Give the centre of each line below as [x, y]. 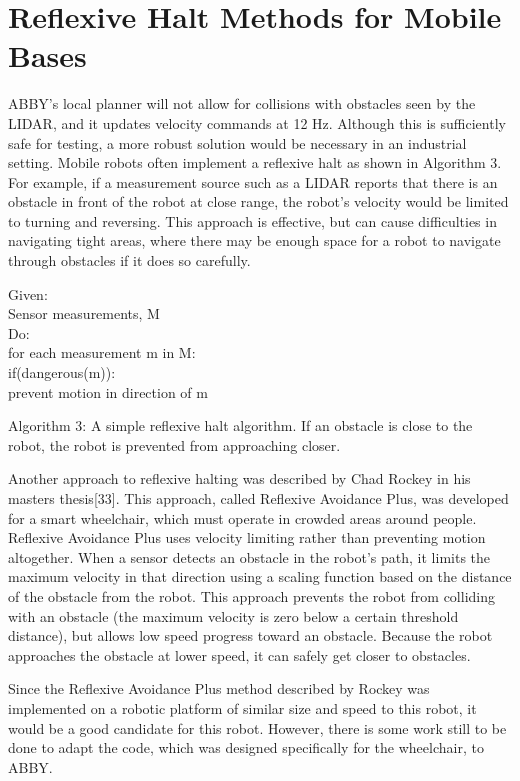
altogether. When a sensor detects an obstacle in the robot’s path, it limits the [249, 556]
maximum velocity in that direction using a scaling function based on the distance [260, 576]
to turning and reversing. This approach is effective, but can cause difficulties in [252, 220]
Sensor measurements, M [84, 313]
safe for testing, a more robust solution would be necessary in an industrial [237, 142]
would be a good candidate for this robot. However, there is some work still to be [257, 727]
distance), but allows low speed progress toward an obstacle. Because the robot [250, 635]
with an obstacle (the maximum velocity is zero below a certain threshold [233, 615]
